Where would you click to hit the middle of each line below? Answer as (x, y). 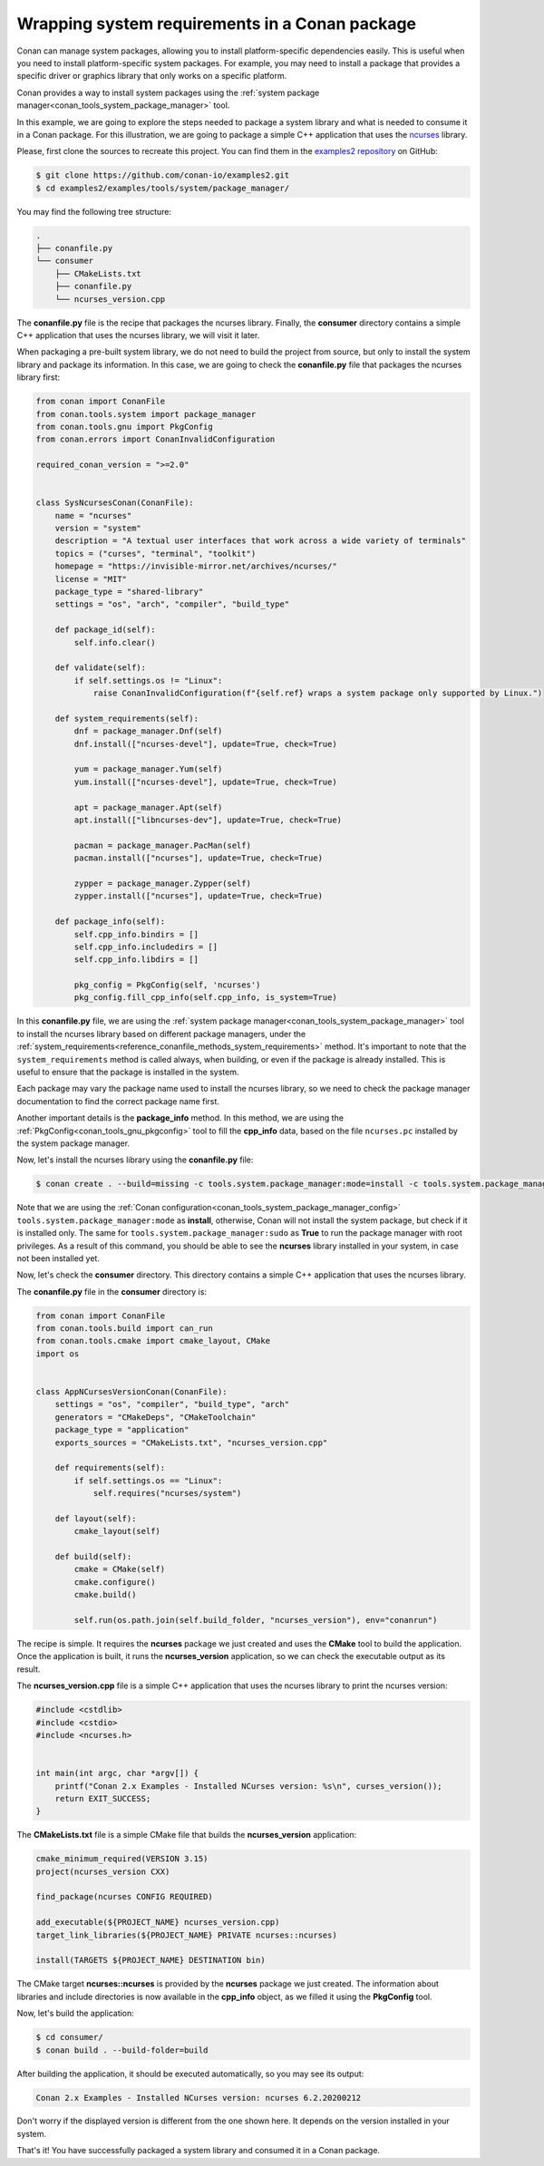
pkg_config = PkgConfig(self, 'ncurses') (167, 985)
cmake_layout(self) (117, 1531)
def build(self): (93, 1557)
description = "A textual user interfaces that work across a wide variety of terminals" (261, 541)
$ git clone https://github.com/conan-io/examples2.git (163, 175)
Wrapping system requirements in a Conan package (217, 24)
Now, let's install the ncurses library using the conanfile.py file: (135, 1160)
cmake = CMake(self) (120, 1569)
